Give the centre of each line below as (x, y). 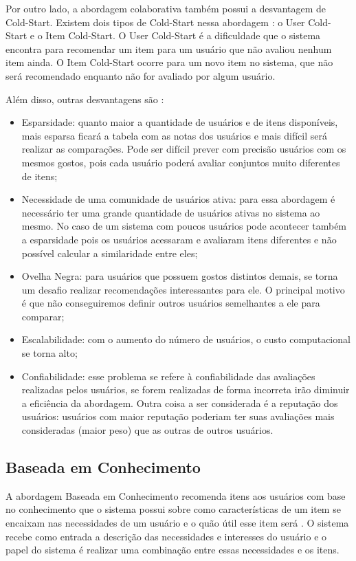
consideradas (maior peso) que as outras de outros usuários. (147, 430)
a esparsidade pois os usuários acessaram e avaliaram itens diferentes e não (179, 239)
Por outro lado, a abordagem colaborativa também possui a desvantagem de (166, 8)
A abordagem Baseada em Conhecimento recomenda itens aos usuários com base (176, 495)
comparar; (43, 316)
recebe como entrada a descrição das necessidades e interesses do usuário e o (166, 536)
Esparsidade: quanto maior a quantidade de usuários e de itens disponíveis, (180, 122)
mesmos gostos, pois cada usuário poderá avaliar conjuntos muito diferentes (181, 162)
